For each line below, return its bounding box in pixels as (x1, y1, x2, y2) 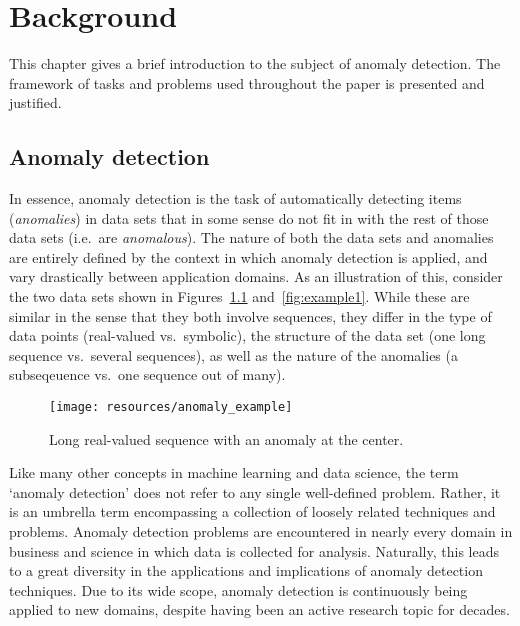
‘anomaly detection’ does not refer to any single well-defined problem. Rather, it (9, 481, 501, 502)
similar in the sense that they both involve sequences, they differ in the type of (9, 305, 492, 326)
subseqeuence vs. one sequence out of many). (9, 364, 286, 385)
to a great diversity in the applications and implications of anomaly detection (9, 560, 483, 581)
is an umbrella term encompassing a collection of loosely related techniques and (9, 501, 496, 522)
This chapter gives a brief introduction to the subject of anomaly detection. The (9, 53, 501, 74)
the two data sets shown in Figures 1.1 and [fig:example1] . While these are (9, 286, 470, 307)
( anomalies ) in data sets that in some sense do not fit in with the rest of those (9, 207, 489, 228)
